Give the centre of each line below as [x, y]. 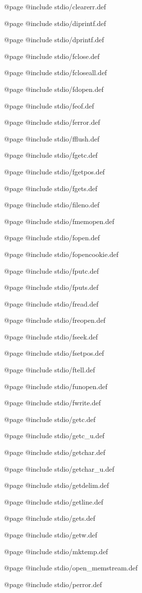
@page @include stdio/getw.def [51, 535]
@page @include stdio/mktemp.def [56, 551]
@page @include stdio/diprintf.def [55, 23]
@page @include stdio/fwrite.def [52, 403]
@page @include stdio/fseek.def [51, 336]
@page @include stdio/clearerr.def [55, 6]
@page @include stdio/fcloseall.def [56, 72]
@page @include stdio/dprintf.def [54, 40]
